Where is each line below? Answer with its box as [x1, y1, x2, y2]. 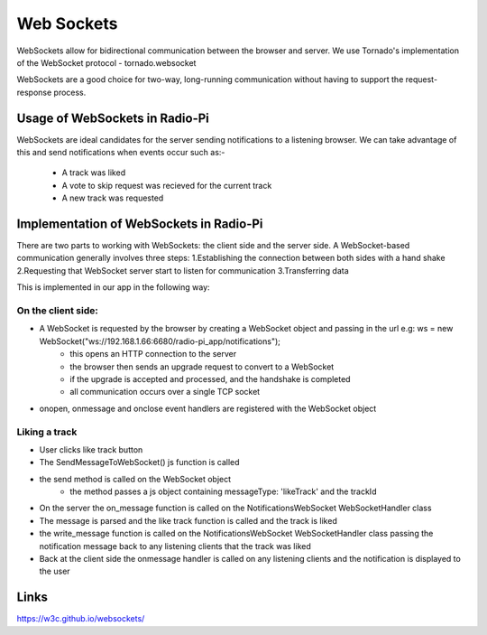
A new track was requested [61, 192, 164, 203]
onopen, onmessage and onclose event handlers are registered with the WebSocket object [39, 403, 377, 414]
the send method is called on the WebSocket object [39, 473, 232, 484]
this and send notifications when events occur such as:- [16, 147, 225, 158]
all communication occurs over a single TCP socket [69, 387, 261, 397]
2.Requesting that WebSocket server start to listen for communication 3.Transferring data [16, 265, 349, 275]
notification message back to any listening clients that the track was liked [39, 540, 311, 551]
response [16, 87, 52, 98]
